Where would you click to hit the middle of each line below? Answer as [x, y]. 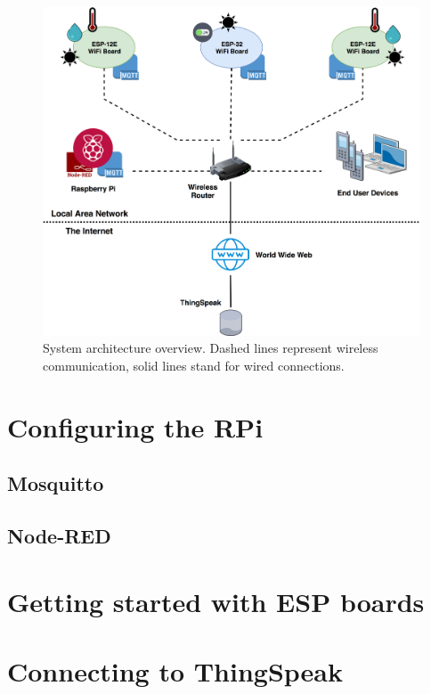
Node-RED [59, 536]
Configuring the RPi [135, 426]
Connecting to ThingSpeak [175, 671]
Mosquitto [56, 483]
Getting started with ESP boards [216, 601]
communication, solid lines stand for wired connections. [194, 366]
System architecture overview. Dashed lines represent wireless [211, 348]
